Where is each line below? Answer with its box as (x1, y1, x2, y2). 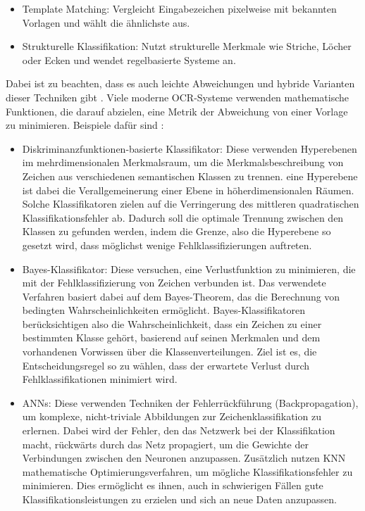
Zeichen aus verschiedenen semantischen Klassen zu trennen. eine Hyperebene (22, 168, 358, 183)
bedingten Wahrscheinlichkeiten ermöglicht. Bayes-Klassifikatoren (22, 303, 305, 317)
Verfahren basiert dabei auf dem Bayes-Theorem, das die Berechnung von (22, 289, 340, 303)
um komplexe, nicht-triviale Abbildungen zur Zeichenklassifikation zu (22, 409, 321, 424)
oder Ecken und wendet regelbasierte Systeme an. (22, 52, 236, 67)
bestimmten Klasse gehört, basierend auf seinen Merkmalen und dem (22, 330, 321, 345)
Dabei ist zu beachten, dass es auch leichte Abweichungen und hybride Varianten (6, 76, 355, 91)
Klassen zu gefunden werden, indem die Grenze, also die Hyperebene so (22, 224, 331, 239)
